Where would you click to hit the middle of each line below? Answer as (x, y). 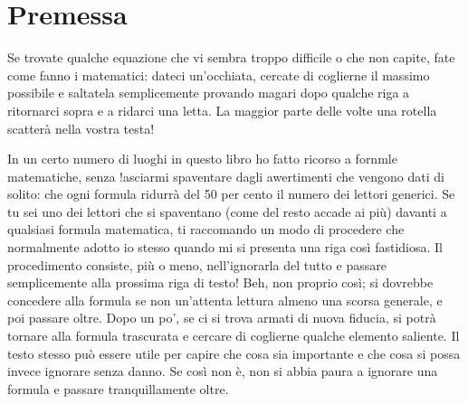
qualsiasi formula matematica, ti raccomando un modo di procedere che (206, 229)
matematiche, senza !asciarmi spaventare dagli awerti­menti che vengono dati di (226, 176)
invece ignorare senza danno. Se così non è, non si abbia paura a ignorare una (223, 371)
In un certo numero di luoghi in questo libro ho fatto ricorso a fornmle (202, 159)
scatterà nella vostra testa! (81, 128)
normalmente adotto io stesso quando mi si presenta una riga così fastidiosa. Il (225, 247)
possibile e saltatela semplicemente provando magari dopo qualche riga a (209, 93)
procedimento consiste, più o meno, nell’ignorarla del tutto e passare (197, 264)
